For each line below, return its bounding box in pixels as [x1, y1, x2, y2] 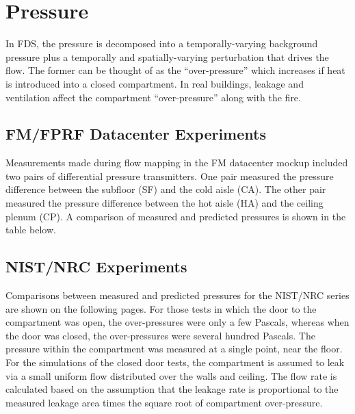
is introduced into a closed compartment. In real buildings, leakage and [5, 76, 304, 90]
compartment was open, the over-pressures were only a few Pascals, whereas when [5, 315, 350, 329]
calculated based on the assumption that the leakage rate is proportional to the [5, 382, 339, 396]
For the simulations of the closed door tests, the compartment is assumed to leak [5, 355, 345, 370]
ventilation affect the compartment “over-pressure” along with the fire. [5, 90, 301, 104]
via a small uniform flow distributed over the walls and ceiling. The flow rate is [5, 368, 337, 383]
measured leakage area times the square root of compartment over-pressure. [5, 395, 323, 409]
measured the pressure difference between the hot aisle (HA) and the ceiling [5, 196, 324, 210]
